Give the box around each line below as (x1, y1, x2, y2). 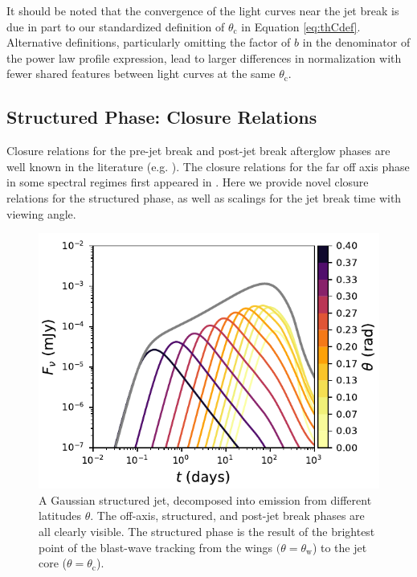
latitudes (39, 507, 81, 524)
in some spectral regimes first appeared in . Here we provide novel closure (6, 174, 369, 190)
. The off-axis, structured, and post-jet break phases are (90, 507, 365, 524)
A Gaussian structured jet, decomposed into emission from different (39, 491, 372, 508)
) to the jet (312, 538, 367, 555)
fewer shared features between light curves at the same (6, 65, 276, 82)
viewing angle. (6, 205, 76, 222)
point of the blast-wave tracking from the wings (39, 538, 273, 555)
